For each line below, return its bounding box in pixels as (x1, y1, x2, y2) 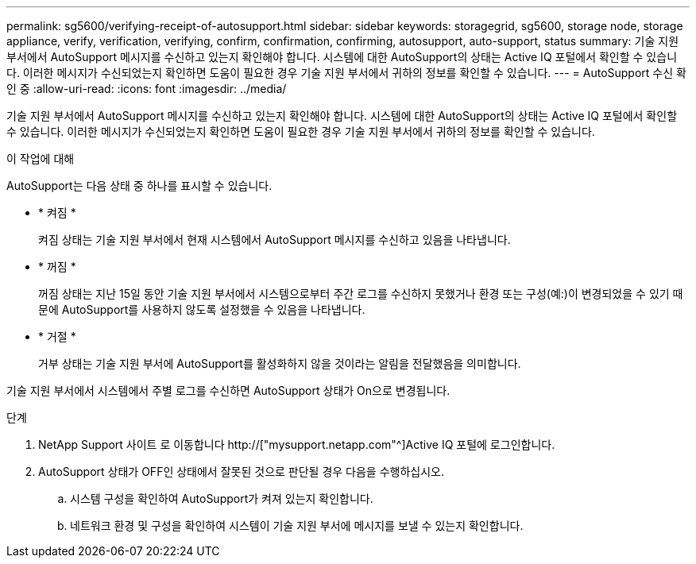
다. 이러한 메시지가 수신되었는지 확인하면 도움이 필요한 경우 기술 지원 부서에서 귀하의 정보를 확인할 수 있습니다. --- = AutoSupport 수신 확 (6, 66, 686, 79)
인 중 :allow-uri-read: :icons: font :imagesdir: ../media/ (6, 82, 287, 95)
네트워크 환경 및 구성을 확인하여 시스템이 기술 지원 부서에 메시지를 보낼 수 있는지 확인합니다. (70, 519, 524, 532)
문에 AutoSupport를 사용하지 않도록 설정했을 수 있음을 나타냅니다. (38, 303, 365, 316)
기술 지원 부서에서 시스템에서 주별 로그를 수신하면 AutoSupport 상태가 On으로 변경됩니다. (6, 384, 450, 397)
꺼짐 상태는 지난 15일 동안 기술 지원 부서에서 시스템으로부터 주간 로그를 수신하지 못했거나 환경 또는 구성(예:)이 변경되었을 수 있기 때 (38, 287, 683, 300)
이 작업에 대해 (6, 152, 75, 165)
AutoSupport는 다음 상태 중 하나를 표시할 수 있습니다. (6, 179, 273, 192)
